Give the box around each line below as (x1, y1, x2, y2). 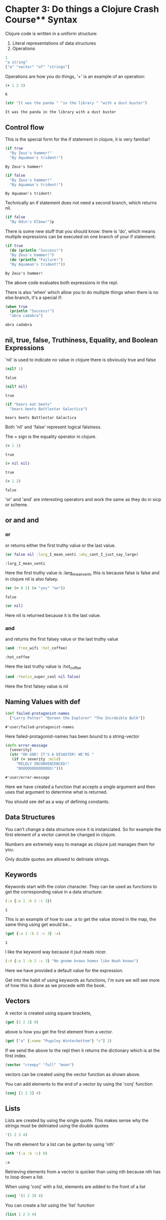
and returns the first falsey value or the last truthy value (5, 636, 119, 642)
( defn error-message (5, 743, 48, 748)
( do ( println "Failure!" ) (9, 257, 63, 262)
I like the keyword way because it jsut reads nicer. (5, 949, 107, 955)
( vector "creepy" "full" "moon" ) (5, 1062, 74, 1067)
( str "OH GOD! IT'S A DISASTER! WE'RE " (9, 752, 94, 757)
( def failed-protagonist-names (5, 711, 70, 716)
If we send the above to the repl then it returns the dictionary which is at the (5, 1047, 160, 1053)
